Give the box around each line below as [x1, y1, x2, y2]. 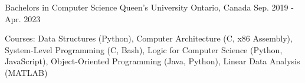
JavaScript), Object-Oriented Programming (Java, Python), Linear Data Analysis [5, 55, 300, 67]
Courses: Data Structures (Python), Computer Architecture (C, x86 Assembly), [5, 32, 293, 44]
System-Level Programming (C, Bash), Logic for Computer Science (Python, [5, 43, 283, 56]
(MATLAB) [5, 66, 48, 78]
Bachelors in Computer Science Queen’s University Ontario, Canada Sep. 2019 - [5, 1, 294, 13]
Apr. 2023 [5, 12, 41, 25]
